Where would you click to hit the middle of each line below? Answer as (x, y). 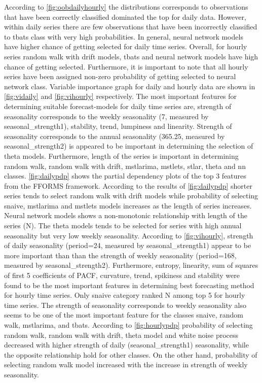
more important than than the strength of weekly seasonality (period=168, (120, 255)
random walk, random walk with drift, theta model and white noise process (121, 335)
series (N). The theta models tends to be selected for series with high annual (123, 225)
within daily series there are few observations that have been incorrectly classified (131, 27)
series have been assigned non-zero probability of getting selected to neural (120, 76)
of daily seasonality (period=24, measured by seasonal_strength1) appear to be (128, 245)
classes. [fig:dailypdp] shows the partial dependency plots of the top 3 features (125, 176)
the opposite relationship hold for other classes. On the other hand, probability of (131, 354)
